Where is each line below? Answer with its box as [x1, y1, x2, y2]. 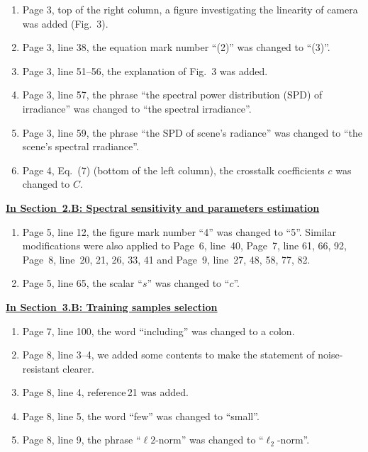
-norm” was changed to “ [155, 432, 264, 447]
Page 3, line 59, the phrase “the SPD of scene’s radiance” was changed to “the [22, 125, 363, 140]
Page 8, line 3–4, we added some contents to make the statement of [22, 347, 315, 362]
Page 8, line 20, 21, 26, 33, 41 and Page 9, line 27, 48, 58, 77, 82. [22, 252, 311, 266]
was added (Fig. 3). [22, 16, 108, 30]
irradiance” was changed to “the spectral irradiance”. [22, 101, 252, 115]
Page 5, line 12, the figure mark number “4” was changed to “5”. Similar [22, 224, 336, 239]
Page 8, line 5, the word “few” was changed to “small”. [22, 408, 260, 423]
